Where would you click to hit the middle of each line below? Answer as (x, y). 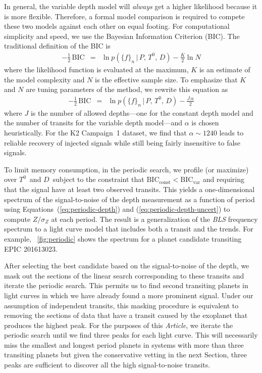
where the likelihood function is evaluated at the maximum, (96, 69)
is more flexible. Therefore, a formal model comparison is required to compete (124, 16)
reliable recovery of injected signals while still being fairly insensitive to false (122, 142)
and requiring (223, 179)
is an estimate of (225, 69)
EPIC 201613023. (31, 248)
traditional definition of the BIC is (57, 46)
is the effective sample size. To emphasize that (166, 79)
